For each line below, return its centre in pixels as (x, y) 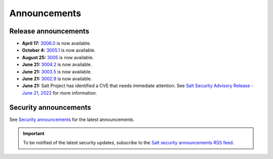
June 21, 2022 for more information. (59, 93)
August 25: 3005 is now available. (58, 57)
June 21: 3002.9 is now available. (57, 79)
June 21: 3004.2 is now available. (57, 65)
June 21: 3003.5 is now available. (57, 71)
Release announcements (49, 31)
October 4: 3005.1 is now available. (59, 50)
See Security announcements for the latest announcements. (72, 120)
